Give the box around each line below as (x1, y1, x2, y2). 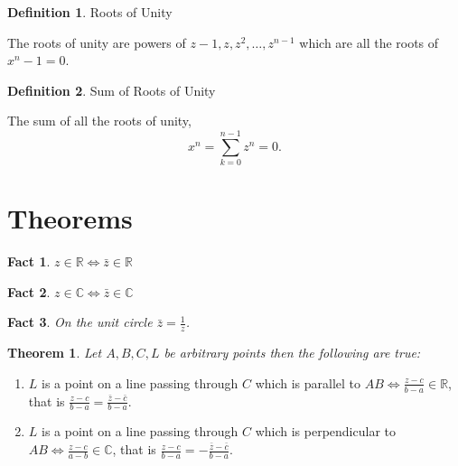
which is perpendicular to (255, 422, 396, 441)
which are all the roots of (299, 33, 439, 51)
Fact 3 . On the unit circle (7, 312, 153, 331)
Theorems (7, 200, 133, 237)
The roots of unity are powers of (7, 33, 186, 51)
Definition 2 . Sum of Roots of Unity (7, 80, 216, 99)
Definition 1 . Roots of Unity (7, 3, 173, 21)
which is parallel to (255, 373, 361, 392)
